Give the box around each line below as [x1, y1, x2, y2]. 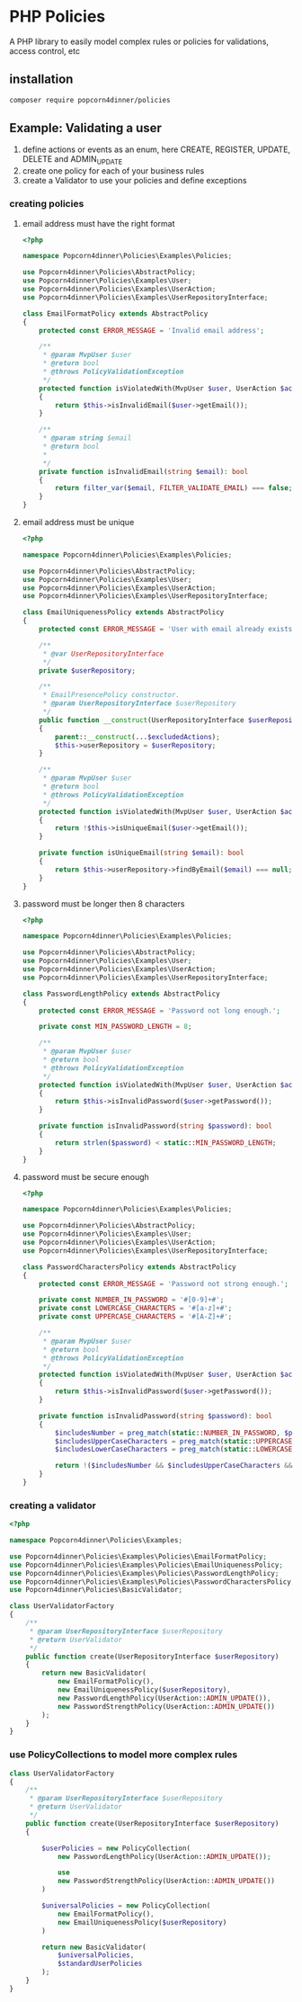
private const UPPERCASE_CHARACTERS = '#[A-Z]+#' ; [39, 1312, 233, 1321]
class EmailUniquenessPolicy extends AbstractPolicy [22, 608, 225, 617]
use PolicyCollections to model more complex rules [9, 1748, 238, 1761]
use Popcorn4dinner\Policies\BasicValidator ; [9, 1586, 182, 1595]
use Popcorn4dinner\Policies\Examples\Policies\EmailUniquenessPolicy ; [9, 1560, 283, 1569]
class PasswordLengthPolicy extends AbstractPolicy [22, 989, 220, 998]
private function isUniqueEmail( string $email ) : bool [39, 848, 244, 858]
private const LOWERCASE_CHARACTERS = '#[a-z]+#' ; [39, 1304, 233, 1313]
